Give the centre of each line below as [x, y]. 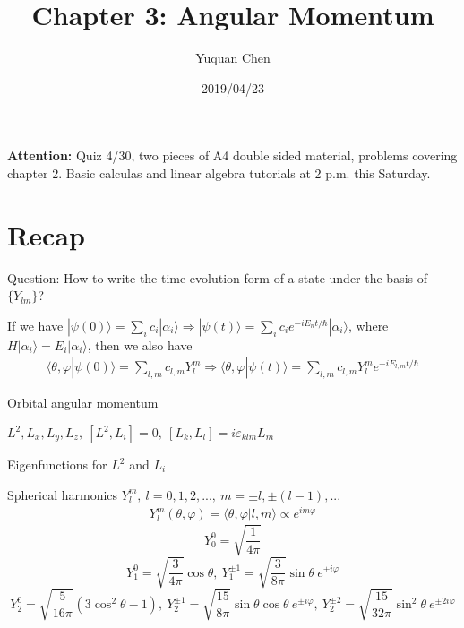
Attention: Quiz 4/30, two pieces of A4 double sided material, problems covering [232, 155]
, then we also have [140, 344]
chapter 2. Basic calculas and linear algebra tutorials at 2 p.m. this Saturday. [219, 172]
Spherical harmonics [63, 494]
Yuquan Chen [233, 58]
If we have [35, 325]
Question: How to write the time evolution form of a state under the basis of [218, 277]
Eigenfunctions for [57, 465]
